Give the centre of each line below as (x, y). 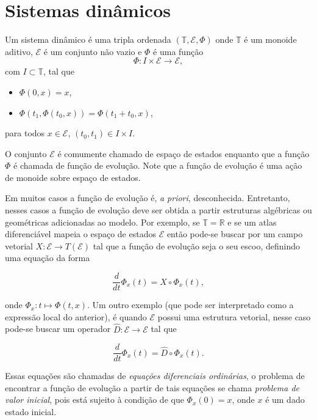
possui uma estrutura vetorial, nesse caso (234, 316)
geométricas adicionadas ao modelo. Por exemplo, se (102, 222)
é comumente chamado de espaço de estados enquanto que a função (183, 153)
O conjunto (26, 153)
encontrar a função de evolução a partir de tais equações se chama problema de (152, 387)
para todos (25, 133)
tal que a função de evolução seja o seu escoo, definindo (196, 245)
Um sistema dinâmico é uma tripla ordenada (88, 39)
